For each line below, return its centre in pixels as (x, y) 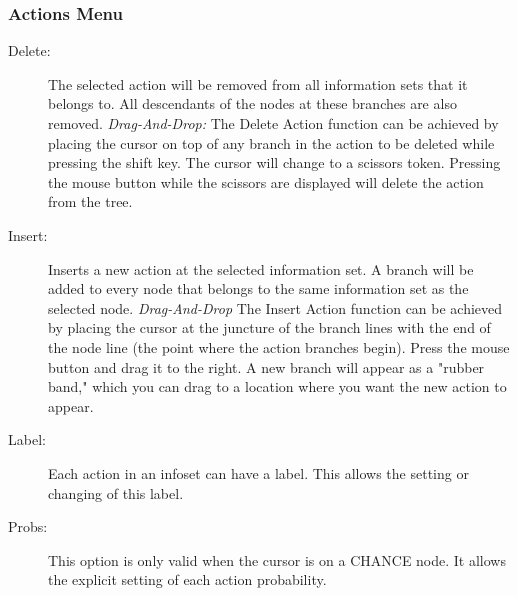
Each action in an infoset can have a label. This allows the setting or (258, 472)
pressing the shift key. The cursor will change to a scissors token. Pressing (274, 162)
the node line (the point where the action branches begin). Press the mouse (279, 346)
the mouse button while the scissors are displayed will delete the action (266, 181)
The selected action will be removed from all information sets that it (258, 83)
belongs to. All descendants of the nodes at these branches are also (252, 103)
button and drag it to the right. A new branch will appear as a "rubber (266, 366)
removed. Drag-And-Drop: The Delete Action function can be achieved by (273, 123)
